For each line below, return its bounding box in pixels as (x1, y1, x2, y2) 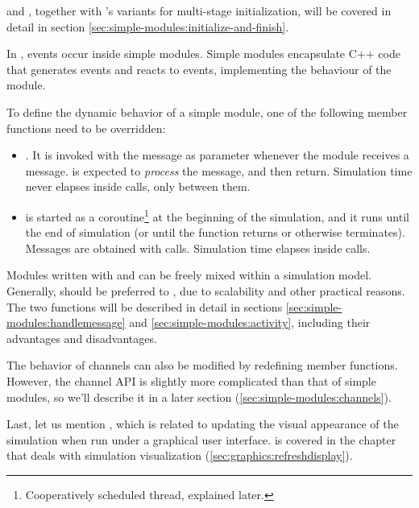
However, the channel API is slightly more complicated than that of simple (6, 372, 376, 389)
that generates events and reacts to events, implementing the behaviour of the (6, 60, 392, 77)
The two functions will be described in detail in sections (6, 298, 283, 315)
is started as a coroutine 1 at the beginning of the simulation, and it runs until (25, 205, 409, 225)
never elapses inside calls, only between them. (25, 178, 251, 195)
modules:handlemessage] (6, 314, 126, 331)
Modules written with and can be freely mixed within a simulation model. (6, 266, 371, 283)
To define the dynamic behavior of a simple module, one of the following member (6, 103, 408, 120)
